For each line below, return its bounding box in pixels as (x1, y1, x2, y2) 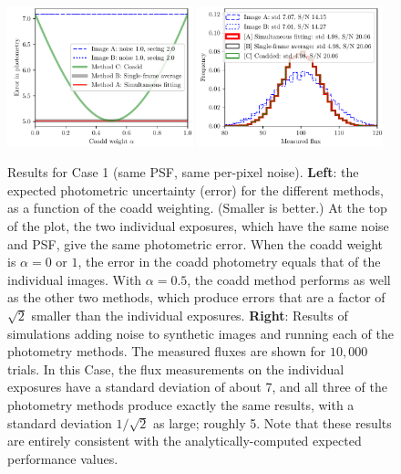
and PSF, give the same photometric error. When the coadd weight (7, 234, 384, 253)
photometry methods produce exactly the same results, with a (7, 395, 355, 414)
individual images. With (7, 269, 142, 289)
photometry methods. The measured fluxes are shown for (7, 342, 326, 361)
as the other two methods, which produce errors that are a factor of (7, 288, 386, 307)
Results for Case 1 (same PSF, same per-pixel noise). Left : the (7, 163, 359, 182)
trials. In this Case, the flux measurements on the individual (7, 359, 344, 378)
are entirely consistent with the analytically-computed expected (7, 431, 362, 450)
